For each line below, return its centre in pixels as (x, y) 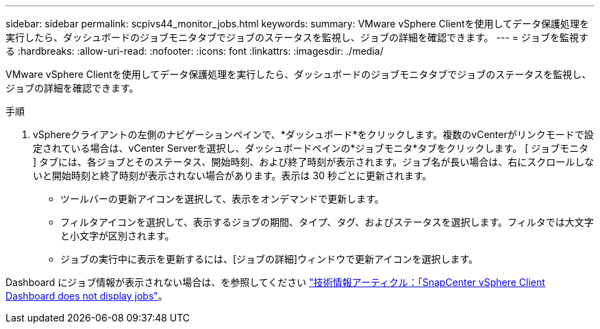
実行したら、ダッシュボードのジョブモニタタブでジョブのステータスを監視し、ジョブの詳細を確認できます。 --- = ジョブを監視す (297, 37)
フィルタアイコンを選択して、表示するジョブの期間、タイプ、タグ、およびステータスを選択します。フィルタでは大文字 (327, 222)
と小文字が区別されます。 (117, 236)
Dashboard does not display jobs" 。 (87, 296)
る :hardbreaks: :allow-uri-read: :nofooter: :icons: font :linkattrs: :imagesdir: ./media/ (195, 51)
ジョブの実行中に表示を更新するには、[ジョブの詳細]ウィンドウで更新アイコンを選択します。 (270, 259)
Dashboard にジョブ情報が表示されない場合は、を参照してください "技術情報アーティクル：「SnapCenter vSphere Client (275, 282)
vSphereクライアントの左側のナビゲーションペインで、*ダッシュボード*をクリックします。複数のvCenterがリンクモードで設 (313, 134)
